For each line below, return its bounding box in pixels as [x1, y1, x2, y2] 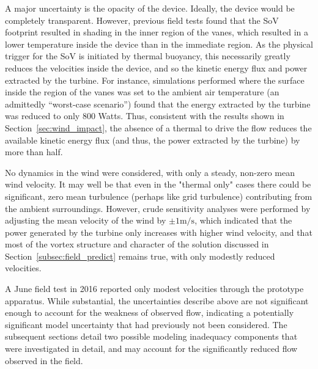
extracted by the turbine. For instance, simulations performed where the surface [5, 73, 305, 86]
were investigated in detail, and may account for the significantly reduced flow [5, 342, 298, 355]
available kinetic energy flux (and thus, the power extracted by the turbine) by [5, 133, 300, 146]
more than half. [5, 145, 63, 158]
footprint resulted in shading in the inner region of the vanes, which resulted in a [5, 26, 308, 38]
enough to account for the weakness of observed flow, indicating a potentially [5, 306, 294, 319]
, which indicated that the [194, 214, 292, 227]
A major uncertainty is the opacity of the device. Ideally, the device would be [5, 2, 295, 14]
